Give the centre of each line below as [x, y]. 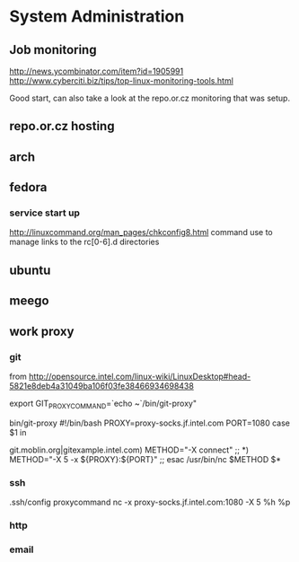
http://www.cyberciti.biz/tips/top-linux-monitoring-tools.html [121, 81]
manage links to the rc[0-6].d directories [84, 242]
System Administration [97, 17]
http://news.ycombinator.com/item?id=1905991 [97, 71]
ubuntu [30, 270]
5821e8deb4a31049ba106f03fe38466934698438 [102, 386]
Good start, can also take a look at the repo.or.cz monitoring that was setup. [149, 98]
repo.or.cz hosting [62, 126]
